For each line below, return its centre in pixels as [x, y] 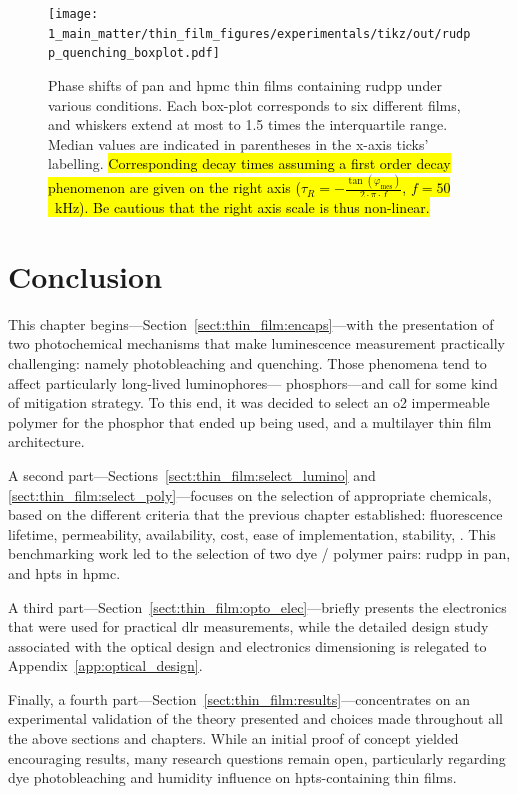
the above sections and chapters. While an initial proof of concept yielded [233, 738]
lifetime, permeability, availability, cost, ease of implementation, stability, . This [252, 533]
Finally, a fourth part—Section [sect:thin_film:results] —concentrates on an [239, 698]
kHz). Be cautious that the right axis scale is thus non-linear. [242, 207]
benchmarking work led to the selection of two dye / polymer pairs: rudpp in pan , [259, 553]
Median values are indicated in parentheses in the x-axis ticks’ [238, 143]
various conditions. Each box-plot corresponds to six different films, [254, 104]
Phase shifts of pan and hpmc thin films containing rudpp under [245, 84]
